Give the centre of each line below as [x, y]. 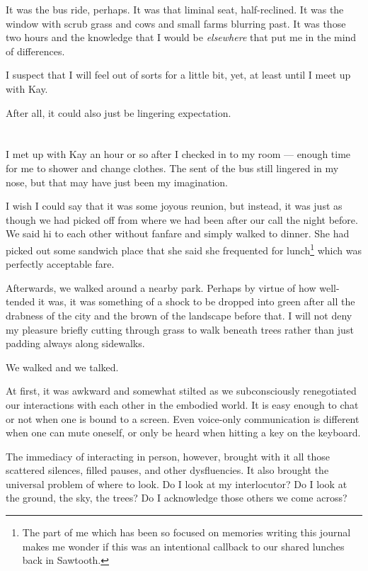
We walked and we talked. [62, 367]
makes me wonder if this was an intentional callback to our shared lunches [183, 546]
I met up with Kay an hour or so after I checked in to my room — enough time [178, 154]
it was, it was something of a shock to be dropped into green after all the [196, 301]
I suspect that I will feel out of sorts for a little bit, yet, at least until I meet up [178, 75]
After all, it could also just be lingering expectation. [119, 112]
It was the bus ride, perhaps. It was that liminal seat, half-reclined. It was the [175, 9]
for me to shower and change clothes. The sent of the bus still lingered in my [172, 168]
